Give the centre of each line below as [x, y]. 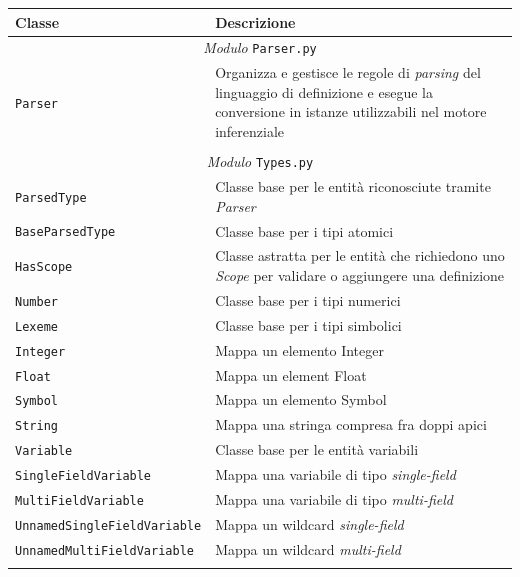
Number [36, 301]
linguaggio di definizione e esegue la [324, 91]
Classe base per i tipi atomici [304, 230]
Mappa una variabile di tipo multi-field [334, 499]
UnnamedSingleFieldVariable [108, 525]
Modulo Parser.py [260, 47]
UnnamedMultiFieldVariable [104, 550]
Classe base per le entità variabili [317, 449]
